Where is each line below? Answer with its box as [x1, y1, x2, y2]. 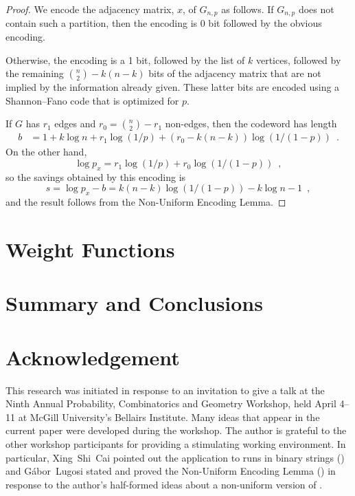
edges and [54, 116, 96, 131]
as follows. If [221, 2, 274, 16]
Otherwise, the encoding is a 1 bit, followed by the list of [5, 52, 245, 67]
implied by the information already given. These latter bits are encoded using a [5, 80, 340, 94]
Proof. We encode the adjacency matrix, [5, 2, 174, 16]
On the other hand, [5, 144, 87, 159]
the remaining [5, 66, 64, 80]
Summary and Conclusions [5, 289, 263, 317]
